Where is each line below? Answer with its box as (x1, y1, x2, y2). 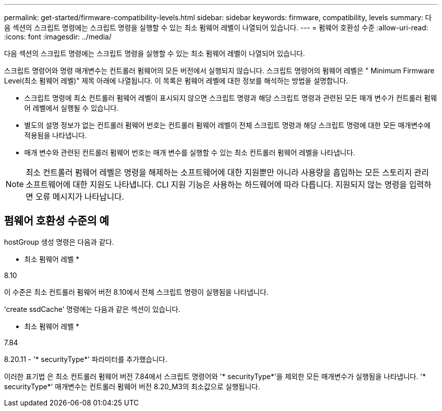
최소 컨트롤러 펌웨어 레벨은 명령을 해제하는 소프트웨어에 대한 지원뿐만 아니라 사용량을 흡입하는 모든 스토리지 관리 (26, 167, 429, 177)
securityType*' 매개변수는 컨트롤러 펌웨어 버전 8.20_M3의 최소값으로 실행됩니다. (4, 382, 260, 391)
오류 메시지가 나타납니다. (35, 192, 124, 202)
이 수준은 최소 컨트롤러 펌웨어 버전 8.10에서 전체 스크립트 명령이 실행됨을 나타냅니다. (4, 287, 268, 296)
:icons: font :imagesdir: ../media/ (4, 32, 112, 41)
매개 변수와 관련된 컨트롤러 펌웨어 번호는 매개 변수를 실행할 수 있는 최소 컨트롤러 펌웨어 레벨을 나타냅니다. (24, 148, 355, 157)
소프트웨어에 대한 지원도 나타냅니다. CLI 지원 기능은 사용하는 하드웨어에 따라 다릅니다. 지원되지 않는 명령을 (26, 179, 407, 190)
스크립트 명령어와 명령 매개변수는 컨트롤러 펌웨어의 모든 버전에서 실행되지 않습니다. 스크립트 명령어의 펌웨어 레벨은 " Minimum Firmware (4, 66, 434, 75)
